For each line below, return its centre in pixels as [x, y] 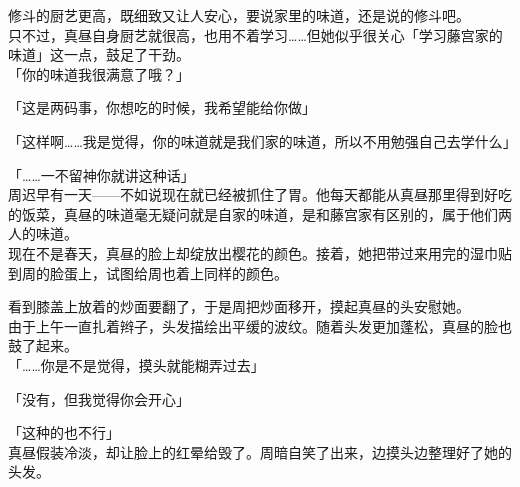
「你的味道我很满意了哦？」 [99, 73]
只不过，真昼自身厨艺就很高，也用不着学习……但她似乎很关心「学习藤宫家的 [255, 34]
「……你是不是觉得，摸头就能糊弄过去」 [136, 364]
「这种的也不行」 [64, 432]
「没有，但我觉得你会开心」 [99, 398]
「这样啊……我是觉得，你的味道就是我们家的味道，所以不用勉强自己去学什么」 [262, 140]
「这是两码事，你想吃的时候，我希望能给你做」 [162, 107]
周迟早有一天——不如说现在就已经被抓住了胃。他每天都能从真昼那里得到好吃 [260, 194]
